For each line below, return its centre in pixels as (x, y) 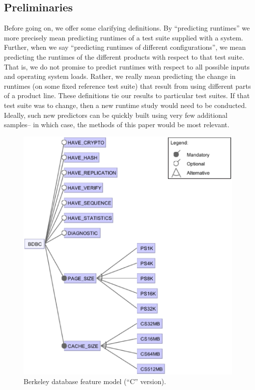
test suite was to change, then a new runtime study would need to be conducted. (126, 105)
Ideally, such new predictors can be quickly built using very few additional (116, 115)
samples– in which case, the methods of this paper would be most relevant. (117, 124)
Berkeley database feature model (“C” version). (95, 381)
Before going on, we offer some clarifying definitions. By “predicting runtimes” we (127, 28)
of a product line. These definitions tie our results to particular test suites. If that (127, 95)
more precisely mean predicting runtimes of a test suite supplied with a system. (124, 37)
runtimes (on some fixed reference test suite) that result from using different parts (127, 86)
